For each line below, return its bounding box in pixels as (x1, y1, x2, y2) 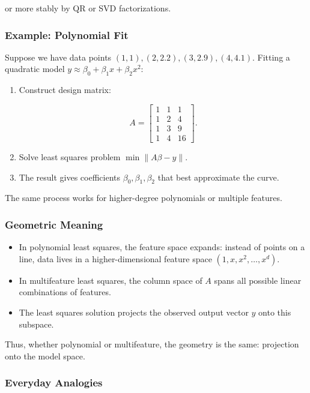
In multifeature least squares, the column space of (19, 274, 202, 286)
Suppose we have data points (5, 50, 112, 63)
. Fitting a (252, 50, 290, 63)
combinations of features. (19, 286, 111, 298)
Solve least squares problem (19, 150, 121, 163)
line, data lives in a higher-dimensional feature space (19, 252, 212, 265)
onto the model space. (5, 349, 85, 362)
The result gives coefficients (19, 170, 121, 183)
